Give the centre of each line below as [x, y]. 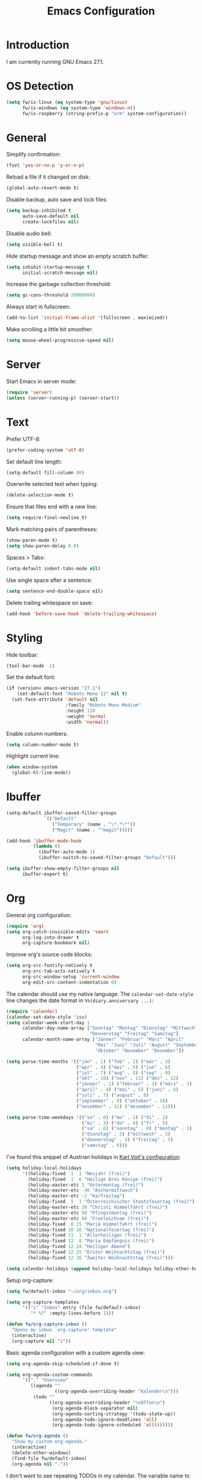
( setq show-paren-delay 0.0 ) [43, 546]
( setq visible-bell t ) [35, 244]
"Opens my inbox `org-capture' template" [64, 1330]
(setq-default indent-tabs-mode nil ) [54, 569]
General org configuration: [39, 915]
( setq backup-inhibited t [38, 211]
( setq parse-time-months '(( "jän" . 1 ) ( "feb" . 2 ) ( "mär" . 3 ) [88, 1061]
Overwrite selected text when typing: [52, 484]
